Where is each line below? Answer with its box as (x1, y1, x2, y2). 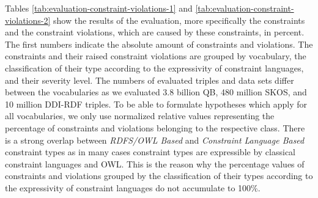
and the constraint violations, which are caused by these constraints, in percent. (5, 26, 305, 38)
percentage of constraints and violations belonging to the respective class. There (5, 121, 305, 134)
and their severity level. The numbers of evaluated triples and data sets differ (5, 73, 294, 86)
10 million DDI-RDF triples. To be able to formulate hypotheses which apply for (5, 97, 308, 110)
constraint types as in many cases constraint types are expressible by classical (5, 145, 295, 158)
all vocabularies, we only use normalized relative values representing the (5, 109, 275, 122)
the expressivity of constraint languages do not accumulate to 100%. (5, 181, 261, 194)
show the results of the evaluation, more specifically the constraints (53, 13, 305, 26)
